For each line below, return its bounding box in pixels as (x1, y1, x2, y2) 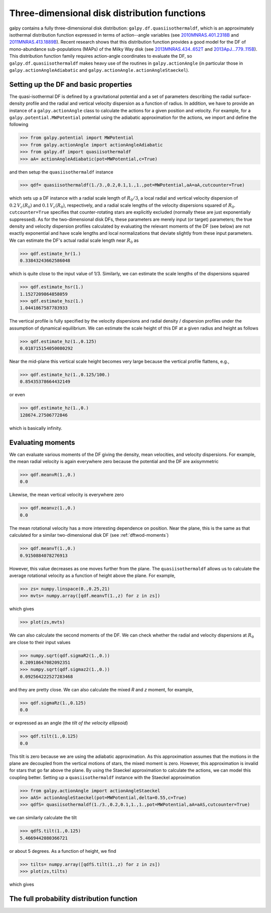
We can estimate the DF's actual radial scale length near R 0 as (9, 237, 139, 244)
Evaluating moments (9, 438, 75, 446)
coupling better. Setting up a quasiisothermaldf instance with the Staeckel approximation (9, 774, 201, 780)
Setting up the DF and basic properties (9, 80, 132, 89)
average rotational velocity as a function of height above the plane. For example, (9, 572, 176, 578)
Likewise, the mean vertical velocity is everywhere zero (9, 492, 124, 498)
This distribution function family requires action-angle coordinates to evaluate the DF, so (9, 53, 193, 59)
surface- (233, 93, 251, 99)
